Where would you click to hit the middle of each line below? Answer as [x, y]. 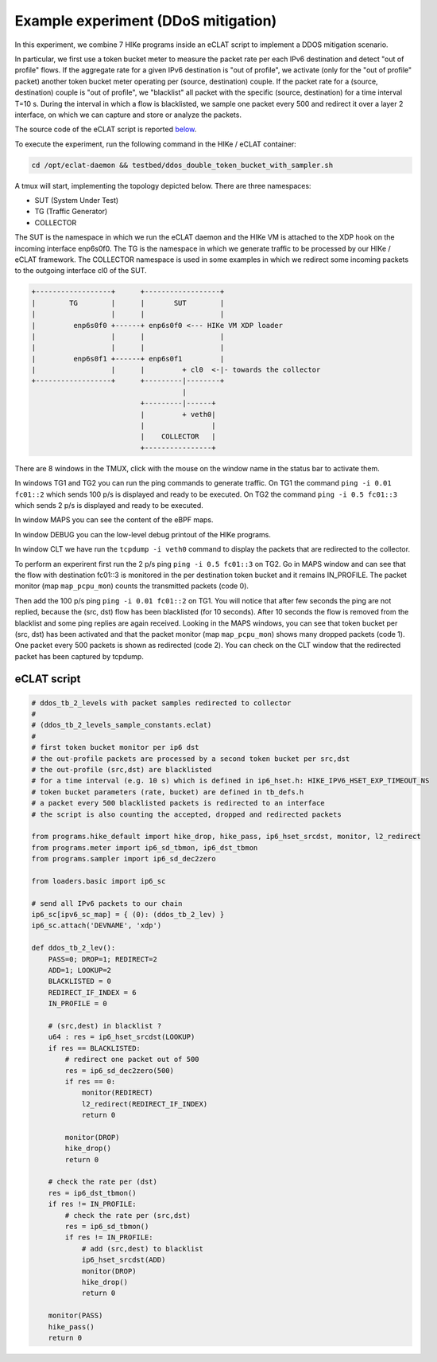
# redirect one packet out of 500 [132, 1060]
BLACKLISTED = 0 [79, 981]
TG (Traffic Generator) [71, 212]
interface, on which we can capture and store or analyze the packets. [128, 115]
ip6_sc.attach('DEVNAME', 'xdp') [97, 926]
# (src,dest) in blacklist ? [105, 1026]
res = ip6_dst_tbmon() [92, 1193]
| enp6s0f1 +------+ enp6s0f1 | [128, 359]
